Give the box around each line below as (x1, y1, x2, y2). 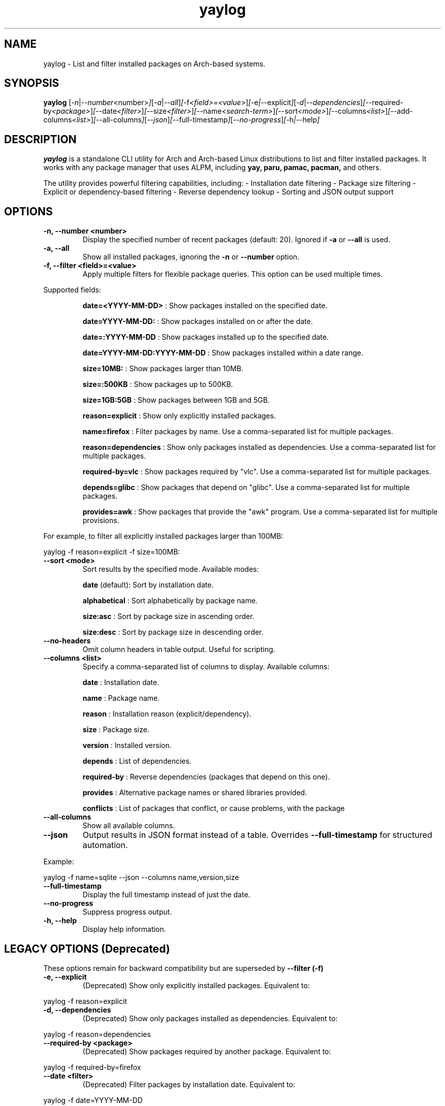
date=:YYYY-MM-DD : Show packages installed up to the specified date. (82, 333, 329, 342)
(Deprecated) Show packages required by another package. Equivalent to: (82, 1047, 331, 1056)
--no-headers (43, 636, 91, 645)
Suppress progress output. (82, 907, 172, 917)
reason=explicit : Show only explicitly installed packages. (82, 411, 276, 420)
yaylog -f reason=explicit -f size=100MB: (43, 547, 180, 557)
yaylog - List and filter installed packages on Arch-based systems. (43, 59, 266, 68)
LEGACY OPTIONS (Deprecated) (4, 942, 170, 955)
